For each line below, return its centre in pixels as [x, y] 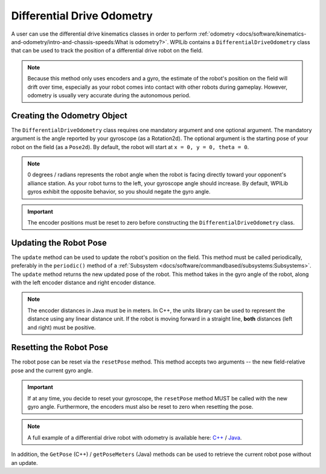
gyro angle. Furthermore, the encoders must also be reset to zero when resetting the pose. [140, 407]
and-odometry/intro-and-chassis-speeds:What [70, 42]
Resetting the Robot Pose [60, 347]
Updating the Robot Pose [59, 242]
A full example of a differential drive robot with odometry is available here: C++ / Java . [135, 437]
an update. [24, 463]
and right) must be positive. [62, 327]
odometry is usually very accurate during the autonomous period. [109, 95]
